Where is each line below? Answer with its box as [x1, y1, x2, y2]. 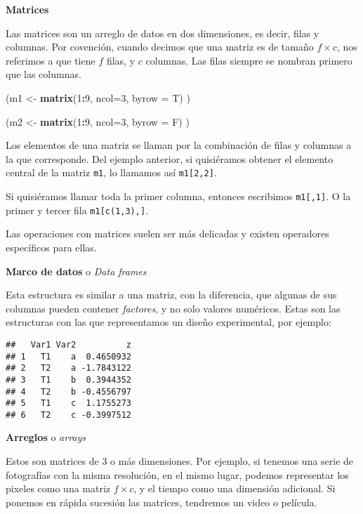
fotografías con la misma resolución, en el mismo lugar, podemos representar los [6, 467, 349, 482]
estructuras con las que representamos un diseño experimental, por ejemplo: [6, 315, 331, 329]
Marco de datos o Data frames [6, 263, 147, 278]
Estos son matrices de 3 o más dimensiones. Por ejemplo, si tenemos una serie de [6, 454, 354, 468]
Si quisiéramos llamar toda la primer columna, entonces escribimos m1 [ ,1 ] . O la [6, 189, 351, 203]
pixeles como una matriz [6, 481, 111, 496]
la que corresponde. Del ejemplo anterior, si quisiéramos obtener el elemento [6, 151, 334, 166]
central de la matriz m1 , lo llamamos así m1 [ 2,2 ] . [6, 165, 217, 180]
